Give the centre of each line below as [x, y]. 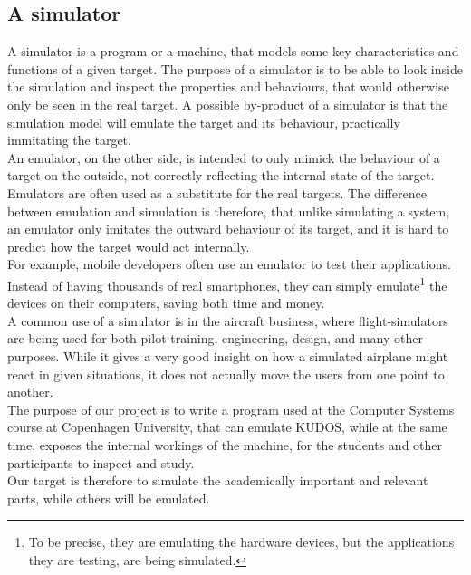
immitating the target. [69, 140]
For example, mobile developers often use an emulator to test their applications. [229, 264]
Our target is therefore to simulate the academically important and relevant [218, 480]
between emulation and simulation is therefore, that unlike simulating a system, [229, 211]
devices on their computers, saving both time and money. [166, 303]
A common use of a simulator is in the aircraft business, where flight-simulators [228, 320]
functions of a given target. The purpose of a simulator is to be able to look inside [235, 68]
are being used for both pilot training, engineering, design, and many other [215, 338]
